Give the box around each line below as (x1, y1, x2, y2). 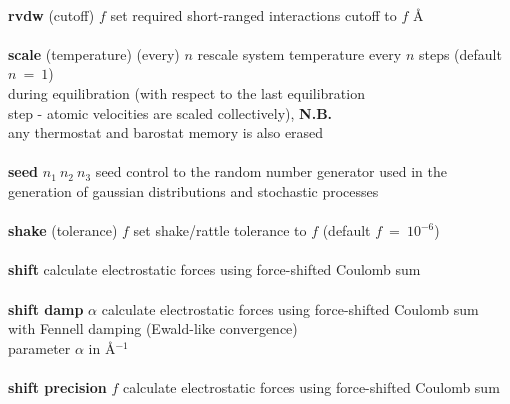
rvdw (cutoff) (8, 4, 95, 25)
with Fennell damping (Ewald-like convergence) (8, 318, 298, 339)
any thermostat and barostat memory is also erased (8, 122, 324, 143)
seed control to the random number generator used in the (95, 161, 447, 182)
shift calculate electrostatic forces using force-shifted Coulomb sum (8, 259, 421, 280)
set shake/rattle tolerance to (133, 220, 307, 241)
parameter (8, 337, 71, 358)
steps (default (418, 43, 502, 64)
